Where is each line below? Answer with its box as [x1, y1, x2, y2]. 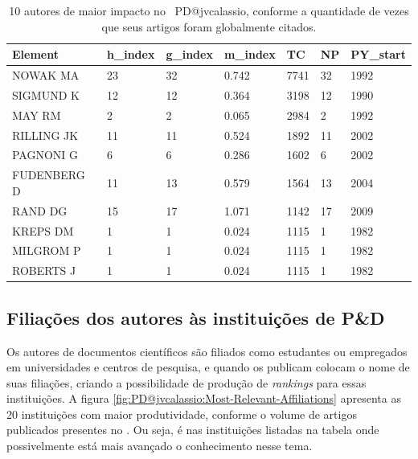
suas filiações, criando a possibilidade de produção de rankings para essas [6, 374, 367, 391]
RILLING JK [12, 126, 79, 143]
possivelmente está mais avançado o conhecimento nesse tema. [6, 437, 313, 454]
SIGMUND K [12, 86, 80, 103]
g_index [166, 46, 213, 63]
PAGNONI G [12, 146, 79, 163]
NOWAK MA [12, 67, 80, 84]
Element [12, 46, 59, 63]
